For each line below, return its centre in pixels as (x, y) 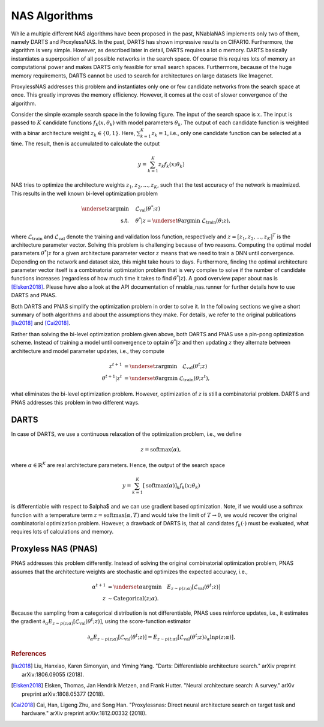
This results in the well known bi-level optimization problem (85, 193)
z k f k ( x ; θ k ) (172, 165)
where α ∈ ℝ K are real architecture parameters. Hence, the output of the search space (118, 465)
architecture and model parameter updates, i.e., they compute (88, 351)
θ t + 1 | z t (112, 378)
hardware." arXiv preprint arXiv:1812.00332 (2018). (84, 713)
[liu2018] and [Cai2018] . (41, 323)
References (29, 654)
